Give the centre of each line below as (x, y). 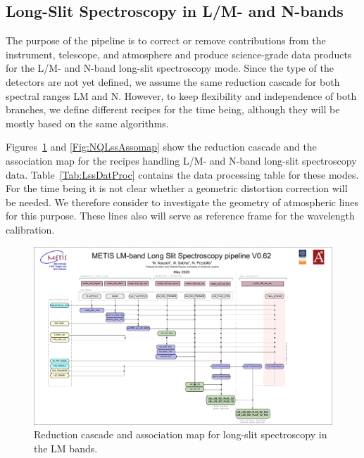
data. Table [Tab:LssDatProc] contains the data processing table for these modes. (182, 174)
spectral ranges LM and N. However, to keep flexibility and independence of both (181, 95)
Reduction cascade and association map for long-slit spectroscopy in (181, 434)
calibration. (30, 229)
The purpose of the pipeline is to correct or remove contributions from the (166, 40)
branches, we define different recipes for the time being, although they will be (173, 109)
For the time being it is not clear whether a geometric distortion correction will (177, 188)
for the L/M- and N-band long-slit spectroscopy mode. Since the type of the (170, 68)
